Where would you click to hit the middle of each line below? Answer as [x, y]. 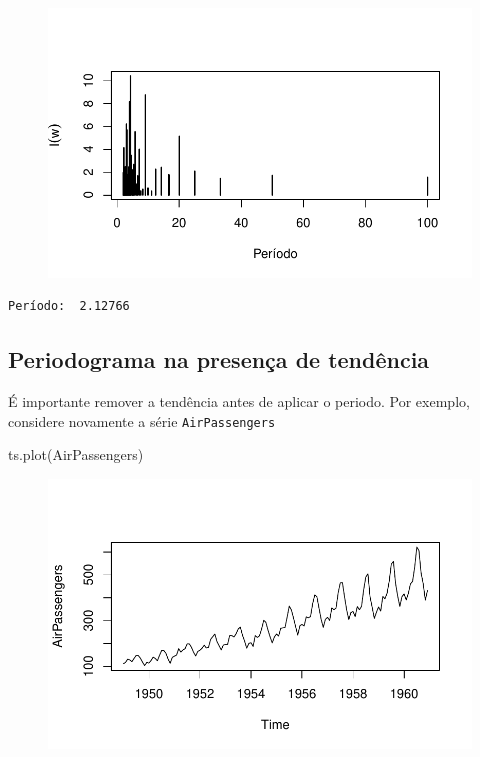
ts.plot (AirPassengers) [76, 454]
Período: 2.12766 [69, 306]
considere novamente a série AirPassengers [142, 420]
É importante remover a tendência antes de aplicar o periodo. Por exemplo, [239, 401]
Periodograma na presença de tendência [219, 359]
